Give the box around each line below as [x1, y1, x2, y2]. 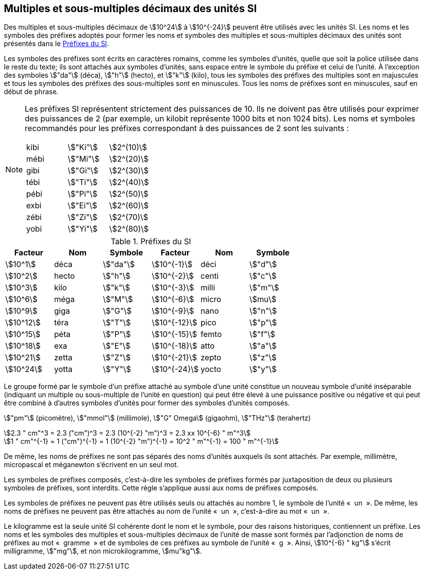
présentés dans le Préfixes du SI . [4, 39, 109, 48]
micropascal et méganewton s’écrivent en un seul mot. [4, 460, 179, 469]
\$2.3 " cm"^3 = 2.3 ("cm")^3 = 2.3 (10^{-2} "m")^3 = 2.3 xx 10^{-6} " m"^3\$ [4, 429, 251, 438]
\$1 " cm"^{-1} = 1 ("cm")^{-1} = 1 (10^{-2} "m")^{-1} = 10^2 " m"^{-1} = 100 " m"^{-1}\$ [4, 437, 279, 446]
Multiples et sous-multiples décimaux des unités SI [4, 2, 257, 15]
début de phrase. [4, 87, 59, 96]
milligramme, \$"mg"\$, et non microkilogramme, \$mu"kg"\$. [4, 547, 202, 556]
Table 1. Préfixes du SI [110, 236, 191, 247]
